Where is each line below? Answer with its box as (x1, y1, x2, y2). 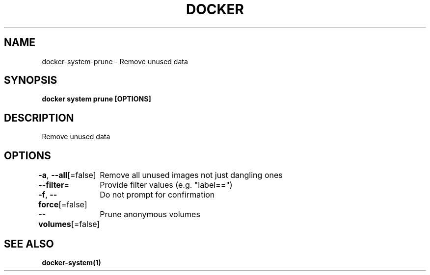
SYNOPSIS (4, 74, 57, 87)
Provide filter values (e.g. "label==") (100, 180, 233, 190)
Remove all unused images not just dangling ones (100, 170, 283, 180)
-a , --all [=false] (38, 170, 96, 180)
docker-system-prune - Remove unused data (42, 57, 188, 66)
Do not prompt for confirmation (100, 190, 215, 200)
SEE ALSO (4, 237, 54, 250)
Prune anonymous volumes (100, 209, 200, 220)
